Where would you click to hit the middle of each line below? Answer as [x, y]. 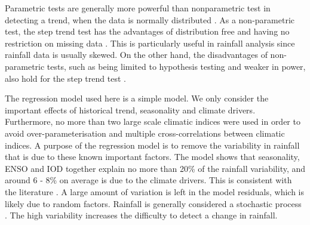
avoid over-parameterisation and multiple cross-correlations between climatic [145, 133]
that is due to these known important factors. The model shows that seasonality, [152, 157]
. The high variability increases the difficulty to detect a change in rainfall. [141, 215]
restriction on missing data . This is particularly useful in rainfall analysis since [150, 43]
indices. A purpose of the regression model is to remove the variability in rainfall [152, 145]
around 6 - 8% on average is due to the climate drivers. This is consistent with [148, 180]
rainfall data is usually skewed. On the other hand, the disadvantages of [136, 55]
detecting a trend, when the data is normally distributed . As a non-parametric [150, 19]
